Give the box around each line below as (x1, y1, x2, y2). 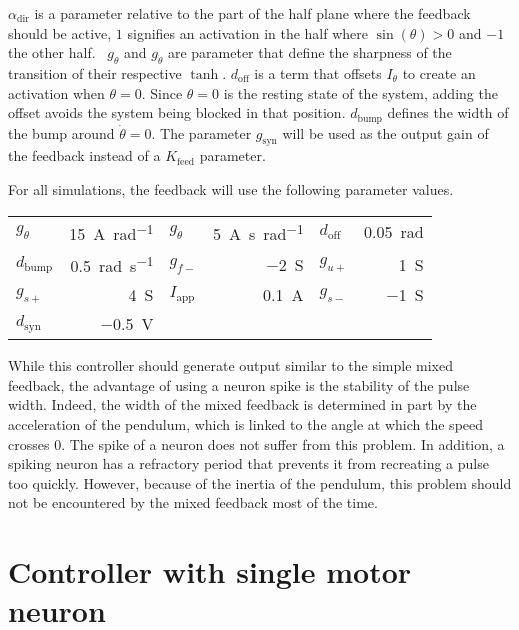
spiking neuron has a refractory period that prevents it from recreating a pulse (8, 453, 489, 474)
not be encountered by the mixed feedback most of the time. (8, 492, 378, 513)
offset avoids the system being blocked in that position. (8, 102, 346, 123)
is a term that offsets (254, 62, 382, 83)
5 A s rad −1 (213, 218, 304, 245)
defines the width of (387, 102, 509, 123)
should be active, (8, 22, 112, 43)
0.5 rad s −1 (70, 250, 154, 278)
